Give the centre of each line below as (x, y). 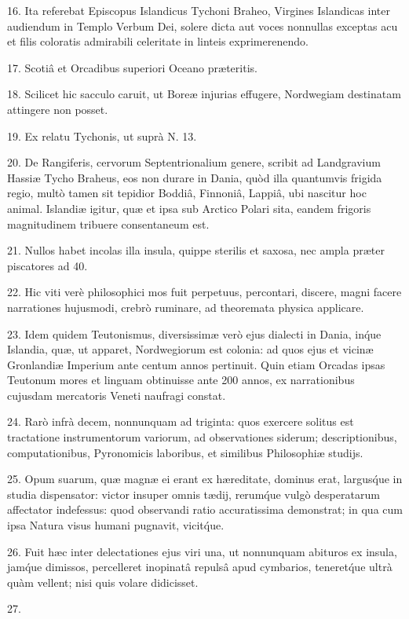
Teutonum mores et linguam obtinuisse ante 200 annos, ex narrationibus (181, 380)
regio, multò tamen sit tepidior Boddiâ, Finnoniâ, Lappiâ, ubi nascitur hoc (187, 193)
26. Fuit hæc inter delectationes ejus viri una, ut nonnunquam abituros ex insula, (202, 551)
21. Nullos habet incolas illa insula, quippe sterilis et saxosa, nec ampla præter (196, 250)
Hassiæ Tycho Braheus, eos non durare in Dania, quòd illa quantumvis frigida (195, 177)
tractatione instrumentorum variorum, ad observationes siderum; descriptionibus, (202, 437)
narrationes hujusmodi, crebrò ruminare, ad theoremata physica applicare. (186, 307)
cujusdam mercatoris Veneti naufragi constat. (117, 395)
